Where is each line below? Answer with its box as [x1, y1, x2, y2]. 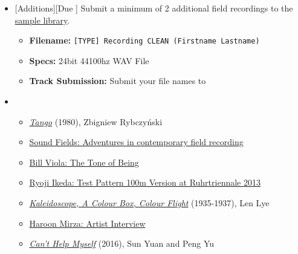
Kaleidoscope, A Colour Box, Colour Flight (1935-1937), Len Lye [29, 197, 270, 209]
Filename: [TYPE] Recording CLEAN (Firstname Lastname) [29, 34, 260, 47]
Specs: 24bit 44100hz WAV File [29, 54, 149, 67]
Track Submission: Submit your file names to [29, 74, 206, 87]
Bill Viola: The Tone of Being [29, 155, 139, 168]
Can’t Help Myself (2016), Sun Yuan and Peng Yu [29, 237, 215, 250]
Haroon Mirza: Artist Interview [29, 217, 146, 229]
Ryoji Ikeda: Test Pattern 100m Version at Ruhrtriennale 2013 [29, 176, 261, 189]
